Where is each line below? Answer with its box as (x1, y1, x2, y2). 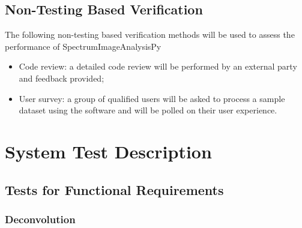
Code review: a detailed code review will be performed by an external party (19, 60, 297, 73)
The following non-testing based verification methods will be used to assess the (5, 28, 295, 41)
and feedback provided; (19, 71, 104, 84)
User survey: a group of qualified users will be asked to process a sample (19, 92, 285, 104)
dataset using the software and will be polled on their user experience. (19, 104, 277, 116)
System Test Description (5, 139, 212, 163)
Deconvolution (5, 211, 76, 226)
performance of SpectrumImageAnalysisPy (5, 40, 162, 52)
